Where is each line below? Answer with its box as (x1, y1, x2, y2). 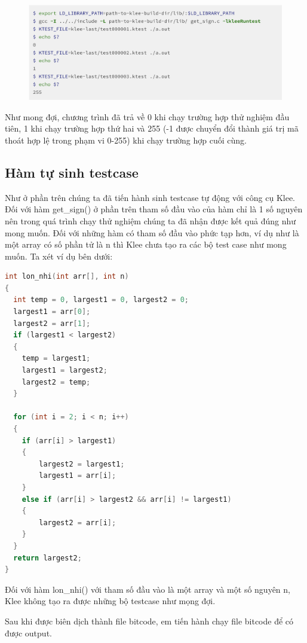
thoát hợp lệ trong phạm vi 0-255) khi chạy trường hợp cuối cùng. (5, 133, 247, 146)
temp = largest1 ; (22, 354, 91, 363)
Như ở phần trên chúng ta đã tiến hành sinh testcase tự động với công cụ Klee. (5, 191, 295, 203)
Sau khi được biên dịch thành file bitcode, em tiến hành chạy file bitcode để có (5, 614, 294, 627)
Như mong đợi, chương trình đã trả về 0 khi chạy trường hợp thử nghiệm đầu (5, 110, 290, 123)
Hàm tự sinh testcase (5, 163, 139, 181)
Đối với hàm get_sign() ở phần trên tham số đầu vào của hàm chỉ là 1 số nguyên (5, 203, 303, 215)
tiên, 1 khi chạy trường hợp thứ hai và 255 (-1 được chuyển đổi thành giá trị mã (5, 122, 299, 135)
